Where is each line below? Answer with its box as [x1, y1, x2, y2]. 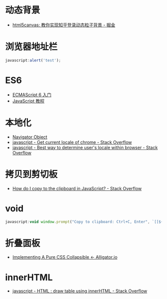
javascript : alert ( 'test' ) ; [5, 58, 61, 63]
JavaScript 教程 [12, 98, 45, 104]
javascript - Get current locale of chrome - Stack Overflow [12, 139, 132, 145]
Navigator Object [12, 134, 48, 140]
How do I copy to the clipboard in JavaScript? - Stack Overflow [12, 185, 142, 191]
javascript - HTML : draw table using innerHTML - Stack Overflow [12, 288, 148, 294]
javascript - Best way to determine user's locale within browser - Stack [12, 145, 158, 150]
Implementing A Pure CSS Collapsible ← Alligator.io [12, 254, 118, 260]
